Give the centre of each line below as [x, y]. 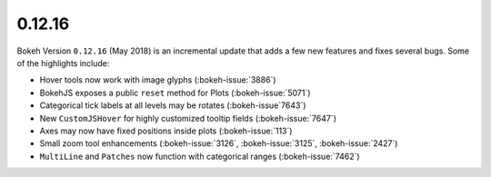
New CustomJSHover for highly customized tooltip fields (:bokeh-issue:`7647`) [188, 118]
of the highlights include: [63, 63]
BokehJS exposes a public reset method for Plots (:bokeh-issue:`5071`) [175, 93]
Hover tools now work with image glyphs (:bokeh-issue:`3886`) [158, 80]
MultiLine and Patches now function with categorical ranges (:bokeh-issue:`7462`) [200, 156]
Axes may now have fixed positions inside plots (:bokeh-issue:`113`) [166, 131]
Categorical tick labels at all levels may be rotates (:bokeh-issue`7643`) [173, 105]
